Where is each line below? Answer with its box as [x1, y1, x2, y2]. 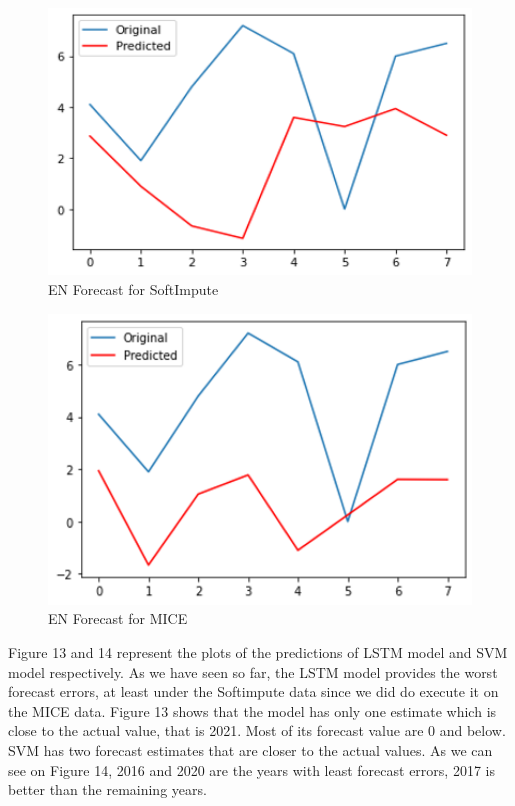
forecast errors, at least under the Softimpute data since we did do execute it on [8, 681, 499, 702]
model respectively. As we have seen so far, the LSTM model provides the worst [8, 661, 498, 682]
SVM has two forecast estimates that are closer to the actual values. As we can [8, 740, 493, 760]
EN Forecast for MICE [48, 608, 188, 629]
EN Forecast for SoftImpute [48, 279, 219, 300]
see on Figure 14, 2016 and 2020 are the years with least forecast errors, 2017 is [8, 759, 495, 780]
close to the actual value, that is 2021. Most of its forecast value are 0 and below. [8, 720, 506, 741]
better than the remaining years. [8, 779, 207, 800]
